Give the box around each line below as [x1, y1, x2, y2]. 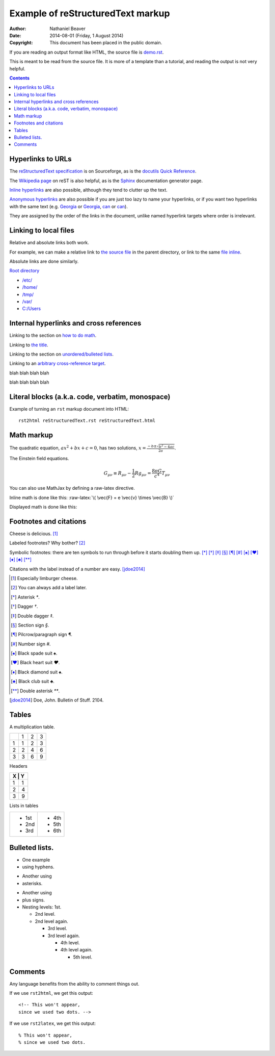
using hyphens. [22, 864, 54, 870]
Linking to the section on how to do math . [9, 332, 97, 339]
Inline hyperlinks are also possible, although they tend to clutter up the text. [9, 187, 168, 193]
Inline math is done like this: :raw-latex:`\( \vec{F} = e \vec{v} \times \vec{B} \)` [9, 494, 174, 500]
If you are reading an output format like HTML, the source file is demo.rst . [9, 49, 164, 55]
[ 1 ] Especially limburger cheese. [11, 575, 78, 581]
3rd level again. [47, 933, 80, 939]
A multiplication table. [9, 723, 56, 730]
